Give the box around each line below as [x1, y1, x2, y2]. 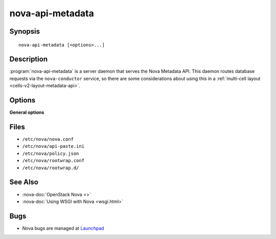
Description [9, 55, 48, 64]
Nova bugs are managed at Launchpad [22, 225, 104, 231]
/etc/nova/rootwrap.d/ [22, 165, 79, 171]
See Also [9, 178, 38, 187]
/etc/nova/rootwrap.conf [22, 158, 84, 164]
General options [9, 110, 44, 116]
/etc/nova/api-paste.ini [22, 143, 84, 149]
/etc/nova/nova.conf [22, 137, 74, 142]
